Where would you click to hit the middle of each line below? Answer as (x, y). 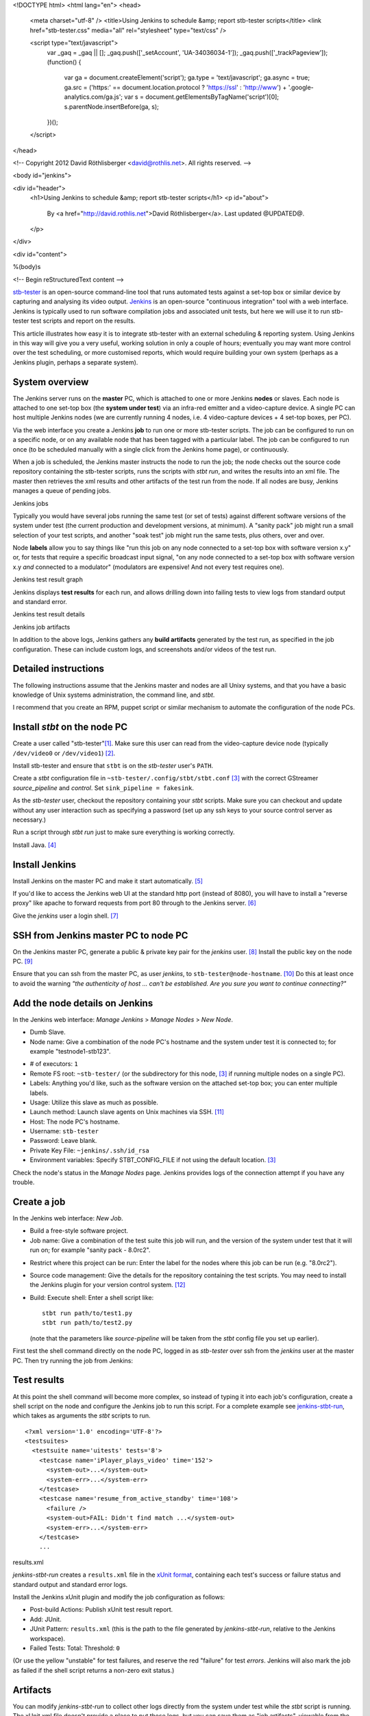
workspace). (47, 1638)
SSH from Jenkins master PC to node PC (100, 935)
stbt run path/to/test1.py (87, 1313)
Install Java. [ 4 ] (35, 845)
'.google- (301, 87)
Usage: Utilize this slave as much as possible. (94, 1102)
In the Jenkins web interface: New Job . (68, 1218)
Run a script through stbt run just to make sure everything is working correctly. (124, 832)
